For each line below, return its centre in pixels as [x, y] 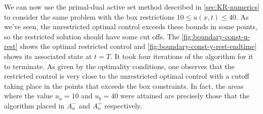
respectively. [123, 105]
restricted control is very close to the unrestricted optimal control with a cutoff [127, 76]
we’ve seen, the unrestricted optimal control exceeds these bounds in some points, [131, 26]
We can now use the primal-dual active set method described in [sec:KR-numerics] [132, 7]
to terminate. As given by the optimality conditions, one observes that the [119, 66]
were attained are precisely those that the [185, 96]
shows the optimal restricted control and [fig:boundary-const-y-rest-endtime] [138, 46]
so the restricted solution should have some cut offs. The [92, 36]
